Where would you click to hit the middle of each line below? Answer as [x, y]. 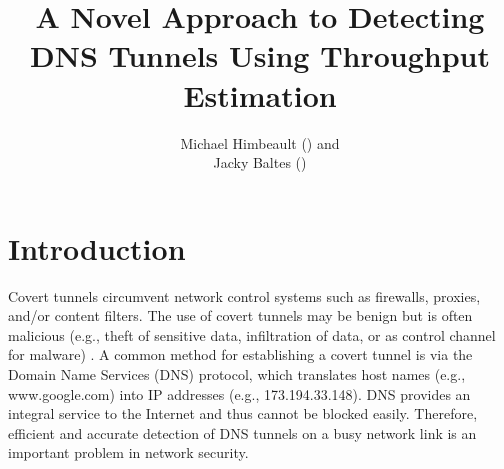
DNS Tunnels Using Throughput [259, 55]
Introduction [97, 247]
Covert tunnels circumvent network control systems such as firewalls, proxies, [244, 295]
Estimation [260, 94]
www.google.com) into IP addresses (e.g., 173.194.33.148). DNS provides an [239, 393]
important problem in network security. [128, 452]
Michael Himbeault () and [260, 142]
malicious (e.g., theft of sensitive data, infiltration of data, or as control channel [252, 334]
